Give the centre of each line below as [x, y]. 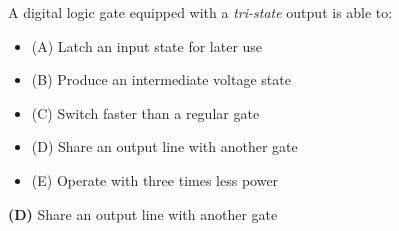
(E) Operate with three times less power [155, 179]
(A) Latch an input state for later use [147, 45]
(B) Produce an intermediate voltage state [161, 79]
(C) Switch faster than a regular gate [145, 112]
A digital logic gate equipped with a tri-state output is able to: [200, 12]
